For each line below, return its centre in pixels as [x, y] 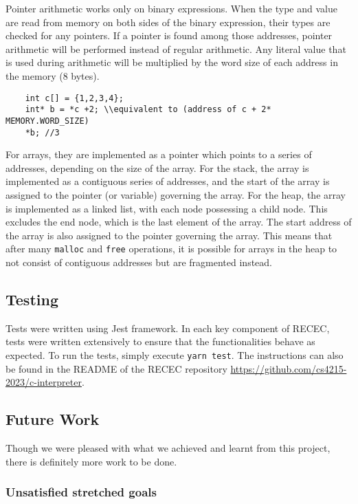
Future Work [53, 419]
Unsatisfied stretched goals [81, 492]
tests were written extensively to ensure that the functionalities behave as [160, 341]
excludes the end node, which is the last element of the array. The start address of [179, 222]
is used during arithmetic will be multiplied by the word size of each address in [172, 62]
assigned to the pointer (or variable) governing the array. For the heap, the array [176, 194]
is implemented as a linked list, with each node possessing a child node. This [167, 208]
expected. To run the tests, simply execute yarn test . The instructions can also [175, 354]
